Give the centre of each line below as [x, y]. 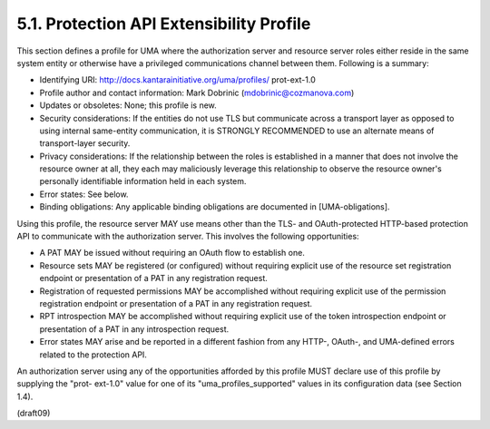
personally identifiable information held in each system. [143, 181]
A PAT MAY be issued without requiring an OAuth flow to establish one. [172, 253]
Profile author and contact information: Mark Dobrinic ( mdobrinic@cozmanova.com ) [197, 93]
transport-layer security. [85, 143]
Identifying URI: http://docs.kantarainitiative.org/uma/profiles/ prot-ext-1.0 [178, 80]
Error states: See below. [84, 194]
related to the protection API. [93, 355]
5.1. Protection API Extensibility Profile [164, 24]
